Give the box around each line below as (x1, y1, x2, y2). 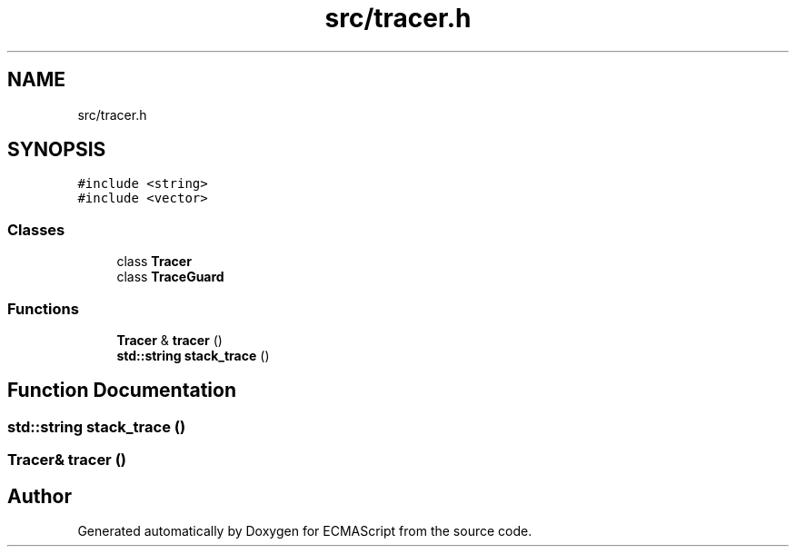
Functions (7, 299, 79, 318)
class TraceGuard (116, 269, 224, 285)
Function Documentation (7, 379, 236, 402)
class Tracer (116, 253, 192, 270)
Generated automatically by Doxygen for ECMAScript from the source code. (77, 523, 532, 539)
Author (7, 484, 72, 508)
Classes (7, 220, 65, 239)
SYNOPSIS (7, 138, 106, 162)
